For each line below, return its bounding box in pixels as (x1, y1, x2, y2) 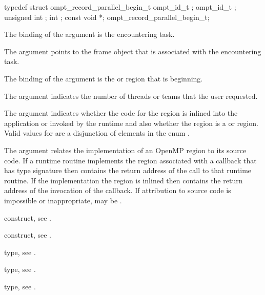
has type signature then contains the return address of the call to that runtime (4, 165, 252, 176)
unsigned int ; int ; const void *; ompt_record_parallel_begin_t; (4, 11, 210, 22)
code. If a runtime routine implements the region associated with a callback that (4, 155, 257, 165)
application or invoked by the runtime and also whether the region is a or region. (4, 117, 258, 128)
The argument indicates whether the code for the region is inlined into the (4, 108, 238, 118)
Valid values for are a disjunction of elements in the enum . (4, 128, 190, 138)
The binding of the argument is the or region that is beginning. (4, 73, 203, 83)
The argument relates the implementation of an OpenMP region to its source (4, 144, 247, 155)
